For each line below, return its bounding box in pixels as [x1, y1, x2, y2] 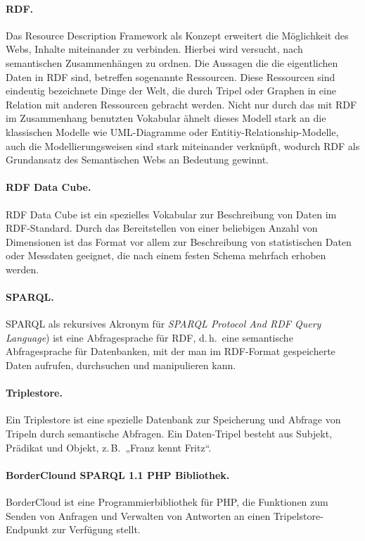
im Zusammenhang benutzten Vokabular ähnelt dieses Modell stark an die [6, 111, 326, 125]
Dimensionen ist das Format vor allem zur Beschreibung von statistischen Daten [6, 234, 352, 249]
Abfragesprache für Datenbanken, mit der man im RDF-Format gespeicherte [6, 344, 335, 359]
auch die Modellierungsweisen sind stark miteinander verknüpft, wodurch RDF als [6, 138, 360, 153]
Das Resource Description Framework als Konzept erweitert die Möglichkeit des [6, 27, 349, 42]
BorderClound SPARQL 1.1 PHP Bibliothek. [6, 467, 230, 482]
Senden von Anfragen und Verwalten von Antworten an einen [6, 508, 271, 523]
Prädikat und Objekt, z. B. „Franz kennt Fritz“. [6, 440, 212, 454]
